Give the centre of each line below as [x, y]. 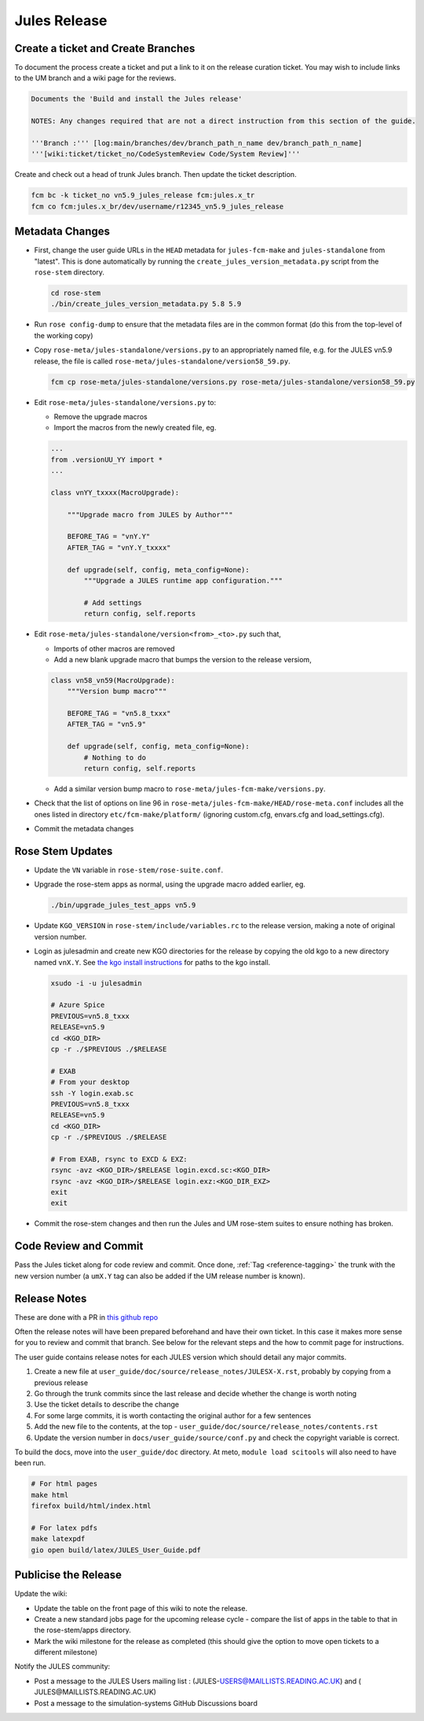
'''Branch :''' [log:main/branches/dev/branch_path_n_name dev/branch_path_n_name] [197, 143]
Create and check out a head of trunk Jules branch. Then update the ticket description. [156, 175]
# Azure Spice [78, 1005]
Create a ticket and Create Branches [105, 48]
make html [50, 1495]
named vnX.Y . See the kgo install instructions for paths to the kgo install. [152, 962]
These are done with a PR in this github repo [86, 1317]
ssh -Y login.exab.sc [92, 1093]
